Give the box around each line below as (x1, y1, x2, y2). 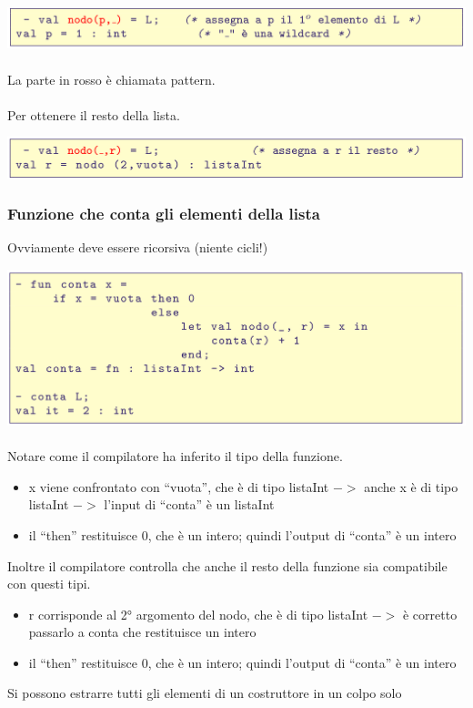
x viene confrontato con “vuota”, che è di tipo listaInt (28, 477, 329, 496)
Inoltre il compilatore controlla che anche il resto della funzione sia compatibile (7, 556, 448, 575)
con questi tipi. (7, 574, 91, 593)
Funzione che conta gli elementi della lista (7, 202, 320, 225)
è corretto (402, 604, 458, 623)
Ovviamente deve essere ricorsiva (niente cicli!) (7, 238, 268, 257)
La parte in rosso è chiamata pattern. (7, 69, 216, 88)
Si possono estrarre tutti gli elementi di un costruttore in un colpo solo (7, 683, 402, 703)
